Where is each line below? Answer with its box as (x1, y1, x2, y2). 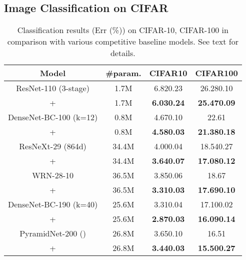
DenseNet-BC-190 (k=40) (8, 198, 98, 210)
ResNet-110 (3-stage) (16, 82, 89, 94)
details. (110, 47, 135, 59)
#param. (105, 67, 141, 79)
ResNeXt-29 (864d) (19, 140, 86, 152)
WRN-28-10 (32, 169, 74, 181)
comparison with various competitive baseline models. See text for (7, 36, 238, 48)
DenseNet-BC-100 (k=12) (8, 111, 98, 123)
